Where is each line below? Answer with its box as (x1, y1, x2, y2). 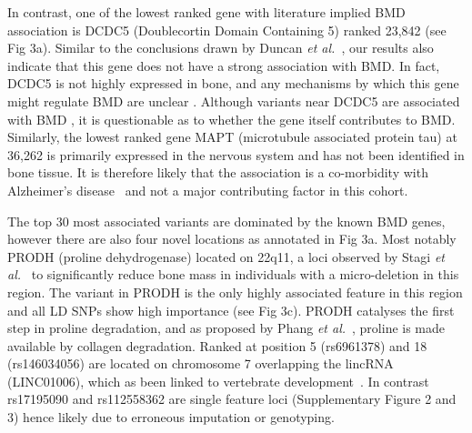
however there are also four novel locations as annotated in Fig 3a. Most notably (7, 229, 457, 248)
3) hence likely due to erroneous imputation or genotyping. (7, 408, 335, 427)
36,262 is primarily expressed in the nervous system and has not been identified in (7, 145, 465, 164)
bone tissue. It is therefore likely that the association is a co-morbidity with (7, 163, 428, 182)
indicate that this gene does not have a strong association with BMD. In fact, (7, 55, 440, 75)
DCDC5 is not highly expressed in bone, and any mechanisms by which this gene (7, 74, 459, 93)
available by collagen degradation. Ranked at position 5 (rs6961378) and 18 (7, 336, 427, 355)
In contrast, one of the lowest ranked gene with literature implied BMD (7, 3, 406, 21)
